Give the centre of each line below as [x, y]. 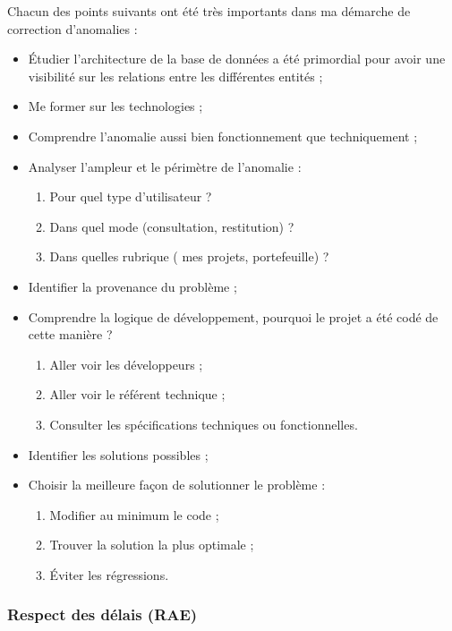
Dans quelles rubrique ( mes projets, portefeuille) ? [189, 256]
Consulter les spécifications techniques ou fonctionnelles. [204, 424]
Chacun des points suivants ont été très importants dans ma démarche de [209, 11]
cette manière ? [70, 334]
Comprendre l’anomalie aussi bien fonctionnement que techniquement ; [223, 136]
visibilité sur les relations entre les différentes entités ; [175, 76]
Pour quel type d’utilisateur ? [131, 196]
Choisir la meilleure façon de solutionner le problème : [177, 485]
